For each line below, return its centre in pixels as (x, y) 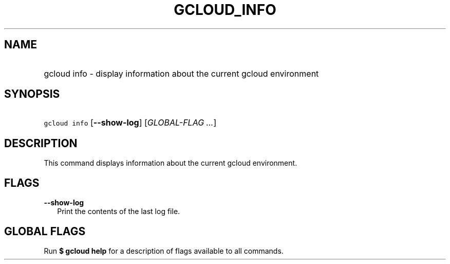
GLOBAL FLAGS (45, 231)
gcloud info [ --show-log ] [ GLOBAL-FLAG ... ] (130, 123)
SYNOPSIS (32, 94)
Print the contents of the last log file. (119, 212)
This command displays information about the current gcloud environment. (171, 163)
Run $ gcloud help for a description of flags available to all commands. (164, 251)
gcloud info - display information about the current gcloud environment (181, 73)
